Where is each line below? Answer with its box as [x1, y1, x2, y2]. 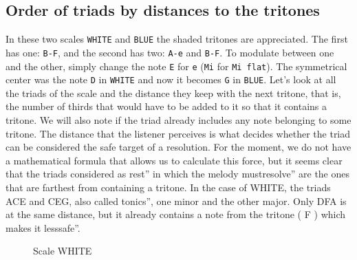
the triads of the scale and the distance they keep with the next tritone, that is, [6, 85, 341, 100]
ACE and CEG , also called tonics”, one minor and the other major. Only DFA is [6, 193, 347, 208]
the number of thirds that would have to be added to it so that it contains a [6, 99, 327, 113]
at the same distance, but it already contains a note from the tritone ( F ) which [6, 207, 346, 221]
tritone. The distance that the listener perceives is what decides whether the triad [6, 126, 351, 140]
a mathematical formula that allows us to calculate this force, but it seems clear [6, 153, 343, 167]
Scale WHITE [33, 243, 92, 258]
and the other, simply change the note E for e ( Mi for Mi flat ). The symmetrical [6, 58, 347, 73]
